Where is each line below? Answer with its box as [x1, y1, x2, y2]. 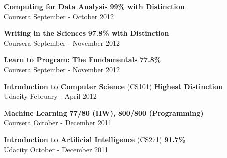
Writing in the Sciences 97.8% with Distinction [4, 28, 169, 38]
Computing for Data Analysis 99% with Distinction [4, 1, 185, 11]
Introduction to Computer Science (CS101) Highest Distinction [4, 81, 223, 91]
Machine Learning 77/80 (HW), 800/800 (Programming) [4, 107, 204, 118]
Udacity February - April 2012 [4, 91, 97, 101]
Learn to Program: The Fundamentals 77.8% [4, 54, 161, 65]
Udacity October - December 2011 [4, 144, 109, 154]
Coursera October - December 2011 [4, 117, 112, 128]
